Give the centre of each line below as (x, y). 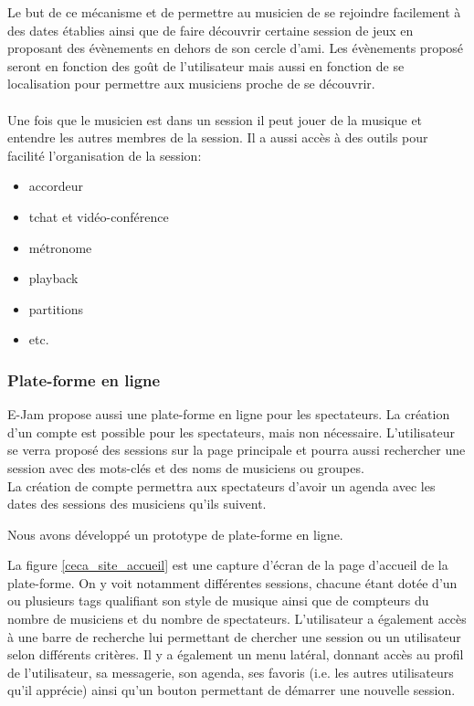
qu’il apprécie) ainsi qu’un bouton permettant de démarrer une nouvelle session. (232, 690)
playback (53, 278)
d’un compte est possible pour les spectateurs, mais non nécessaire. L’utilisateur (231, 432)
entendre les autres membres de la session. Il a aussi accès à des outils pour (218, 137)
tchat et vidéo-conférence (99, 216)
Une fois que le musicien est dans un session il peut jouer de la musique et (215, 119)
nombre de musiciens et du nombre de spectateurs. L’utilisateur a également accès (237, 619)
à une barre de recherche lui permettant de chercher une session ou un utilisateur (234, 636)
